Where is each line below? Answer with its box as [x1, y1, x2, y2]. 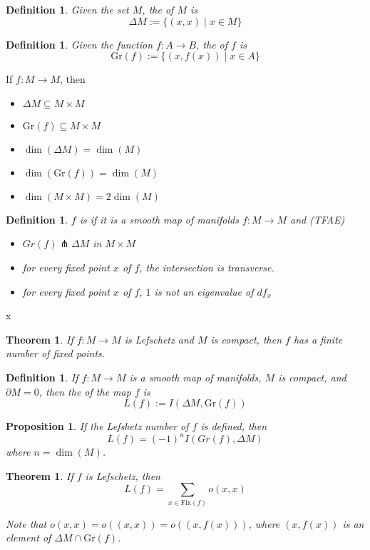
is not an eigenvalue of [154, 284, 254, 299]
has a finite [293, 331, 343, 346]
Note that [6, 516, 47, 531]
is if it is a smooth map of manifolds [79, 211, 239, 226]
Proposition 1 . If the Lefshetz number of [6, 419, 189, 434]
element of [6, 530, 51, 545]
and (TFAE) [290, 211, 345, 226]
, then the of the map [38, 384, 131, 399]
